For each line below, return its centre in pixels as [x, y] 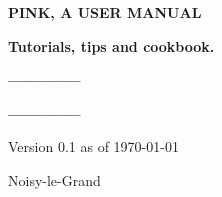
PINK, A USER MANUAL [105, 12]
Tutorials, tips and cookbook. [111, 45]
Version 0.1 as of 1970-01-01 [93, 146]
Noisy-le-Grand [54, 179]
